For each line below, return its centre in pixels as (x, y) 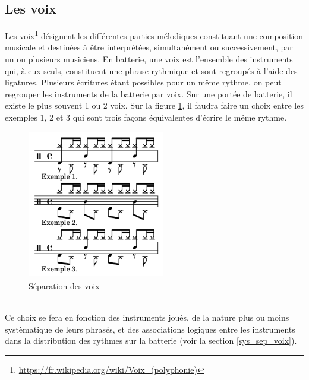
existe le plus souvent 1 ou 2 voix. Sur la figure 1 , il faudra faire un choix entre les (154, 105)
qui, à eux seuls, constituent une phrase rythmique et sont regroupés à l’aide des (151, 70)
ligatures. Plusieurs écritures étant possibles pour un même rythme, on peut (143, 82)
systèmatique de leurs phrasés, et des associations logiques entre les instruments (150, 329)
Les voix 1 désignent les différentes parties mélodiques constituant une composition (154, 35)
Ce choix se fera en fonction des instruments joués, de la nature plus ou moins (147, 317)
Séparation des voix (64, 285)
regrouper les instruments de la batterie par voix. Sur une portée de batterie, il (149, 94)
